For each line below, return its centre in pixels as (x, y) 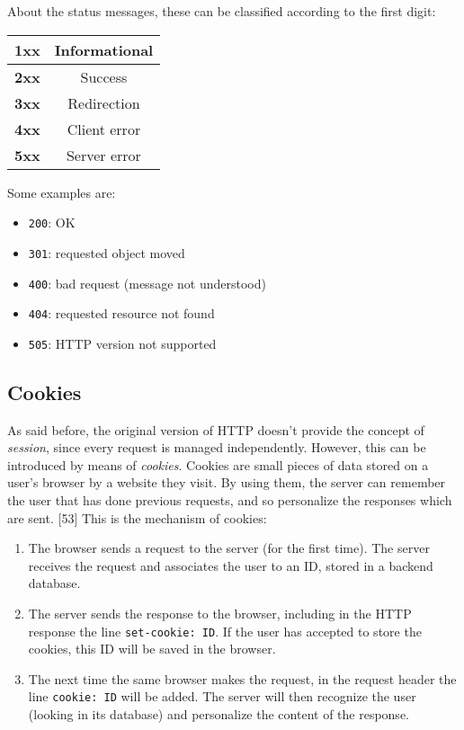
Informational (104, 49)
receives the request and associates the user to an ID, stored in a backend (231, 565)
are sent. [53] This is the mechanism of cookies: (137, 517)
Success (104, 76)
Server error (103, 155)
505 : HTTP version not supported (122, 343)
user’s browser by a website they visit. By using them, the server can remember (227, 482)
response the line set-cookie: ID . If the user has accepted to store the (225, 631)
